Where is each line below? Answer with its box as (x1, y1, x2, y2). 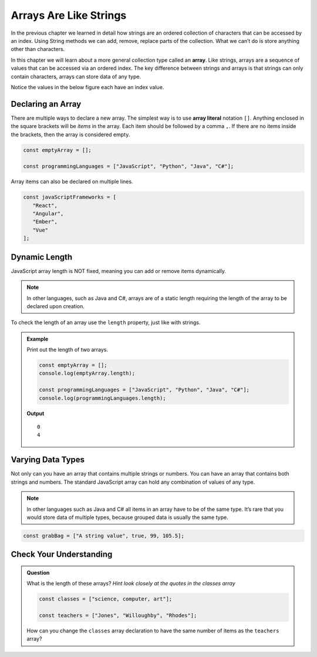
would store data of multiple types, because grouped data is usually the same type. (26, 514, 228, 521)
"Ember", (32, 218, 58, 225)
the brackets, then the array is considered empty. (11, 131, 130, 138)
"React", (32, 202, 58, 208)
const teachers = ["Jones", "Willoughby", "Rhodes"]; (39, 612, 197, 619)
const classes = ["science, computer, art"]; (39, 596, 173, 602)
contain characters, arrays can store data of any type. (11, 73, 141, 80)
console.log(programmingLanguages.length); (39, 395, 167, 402)
